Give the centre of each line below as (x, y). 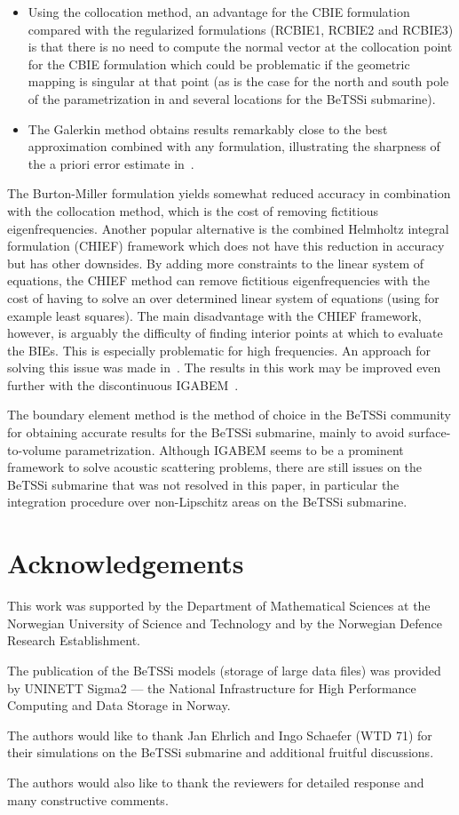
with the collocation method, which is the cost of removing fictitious (193, 210)
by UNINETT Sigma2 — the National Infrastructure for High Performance (212, 687)
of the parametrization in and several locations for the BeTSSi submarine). (232, 98)
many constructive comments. (88, 799)
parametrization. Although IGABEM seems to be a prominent (234, 449)
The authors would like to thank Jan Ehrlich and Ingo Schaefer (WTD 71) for (220, 735)
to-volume (34, 449)
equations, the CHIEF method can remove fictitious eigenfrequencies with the (218, 280)
